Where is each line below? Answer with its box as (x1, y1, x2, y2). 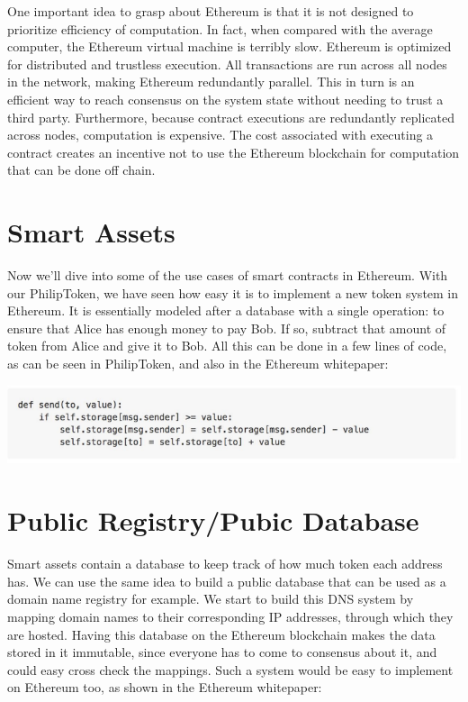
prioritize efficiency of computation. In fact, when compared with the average (7, 19, 433, 38)
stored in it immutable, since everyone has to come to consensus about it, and (7, 643, 437, 661)
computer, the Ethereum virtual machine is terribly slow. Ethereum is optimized (7, 37, 452, 56)
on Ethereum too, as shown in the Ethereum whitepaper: (7, 678, 322, 697)
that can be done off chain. (7, 160, 156, 179)
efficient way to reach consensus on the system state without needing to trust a (7, 89, 444, 108)
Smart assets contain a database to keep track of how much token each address (7, 554, 443, 573)
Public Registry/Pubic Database (7, 502, 419, 539)
